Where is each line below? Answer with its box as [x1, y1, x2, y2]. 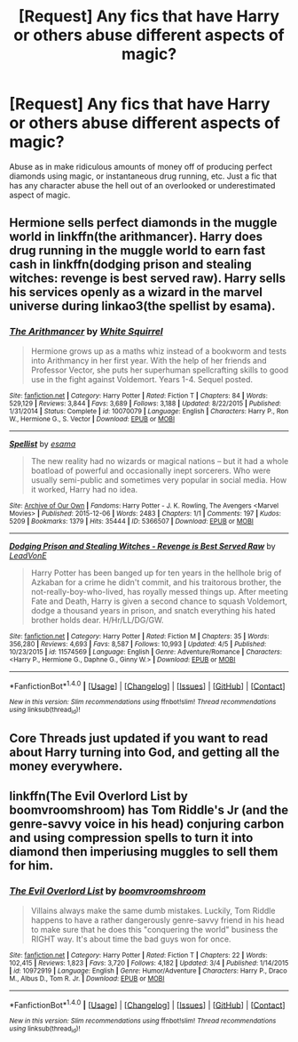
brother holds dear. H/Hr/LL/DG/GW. [30, 614, 164, 625]
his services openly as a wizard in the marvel [9, 285, 263, 300]
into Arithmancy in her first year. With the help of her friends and [30, 355, 268, 365]
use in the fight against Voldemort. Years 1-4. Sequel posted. [30, 373, 254, 384]
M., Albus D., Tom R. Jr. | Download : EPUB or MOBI [9, 974, 165, 983]
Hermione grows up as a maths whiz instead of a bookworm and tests [30, 345, 286, 357]
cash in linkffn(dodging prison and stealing [9, 257, 252, 272]
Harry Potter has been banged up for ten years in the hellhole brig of [30, 567, 282, 578]
